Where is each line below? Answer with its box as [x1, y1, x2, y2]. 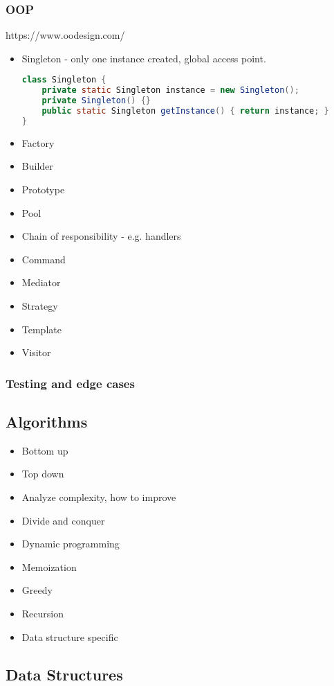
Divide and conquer [21, 513, 105, 527]
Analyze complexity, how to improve [21, 489, 176, 504]
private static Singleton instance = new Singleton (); [41, 85, 299, 96]
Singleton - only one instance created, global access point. [21, 51, 266, 65]
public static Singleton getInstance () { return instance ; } [41, 106, 329, 116]
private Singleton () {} [41, 96, 151, 106]
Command [21, 252, 66, 266]
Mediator [21, 275, 61, 290]
